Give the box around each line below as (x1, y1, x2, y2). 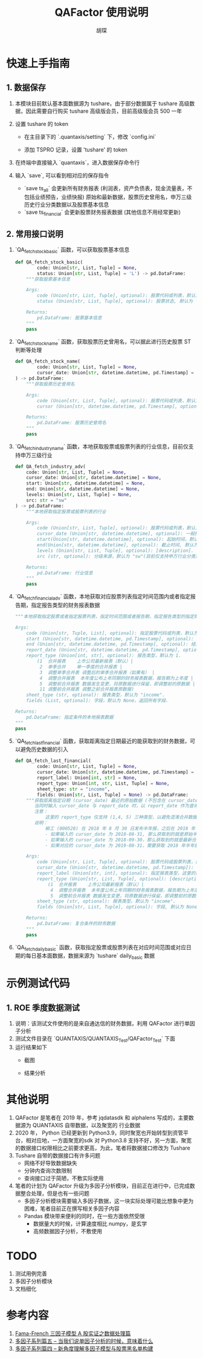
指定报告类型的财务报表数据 (31, 601, 100, 609)
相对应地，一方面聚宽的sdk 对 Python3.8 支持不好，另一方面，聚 (25, 1136, 187, 1144)
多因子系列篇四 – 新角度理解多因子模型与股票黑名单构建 (14, 1345, 153, 1352)
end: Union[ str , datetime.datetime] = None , (26, 486, 140, 492)
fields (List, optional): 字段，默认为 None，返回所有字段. (26, 698, 169, 704)
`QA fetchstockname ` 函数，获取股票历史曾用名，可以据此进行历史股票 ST (14, 337, 192, 346)
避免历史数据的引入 (20, 746, 68, 753)
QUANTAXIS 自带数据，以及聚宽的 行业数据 (32, 1121, 141, 1128)
